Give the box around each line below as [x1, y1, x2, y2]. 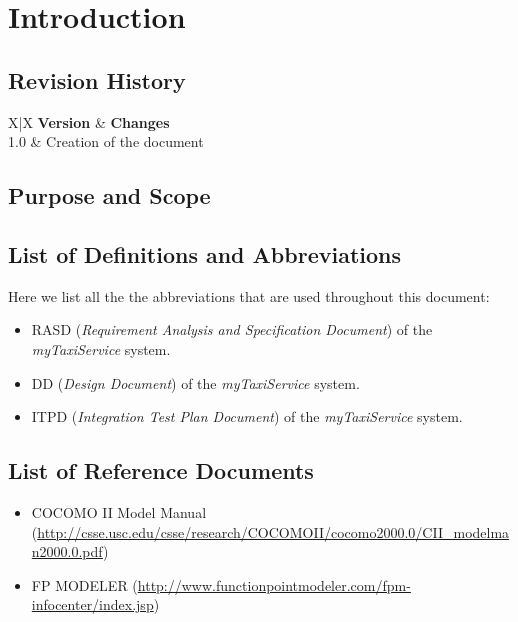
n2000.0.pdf [31, 541, 104, 562]
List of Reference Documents [8, 455, 314, 486]
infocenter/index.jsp [31, 594, 154, 615]
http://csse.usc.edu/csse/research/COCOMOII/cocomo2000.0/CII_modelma [37, 521, 510, 542]
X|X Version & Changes [8, 111, 170, 132]
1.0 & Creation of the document [8, 131, 204, 152]
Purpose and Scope [8, 180, 211, 211]
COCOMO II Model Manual [31, 501, 207, 522]
